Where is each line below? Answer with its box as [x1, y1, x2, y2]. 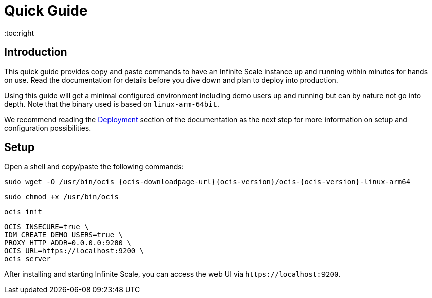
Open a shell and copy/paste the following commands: [4, 162, 184, 171]
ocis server [4, 255, 51, 263]
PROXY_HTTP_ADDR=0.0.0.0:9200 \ [4, 239, 131, 247]
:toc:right [4, 28, 34, 37]
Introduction [4, 46, 67, 59]
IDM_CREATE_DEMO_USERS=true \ [4, 231, 123, 239]
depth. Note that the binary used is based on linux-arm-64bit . [4, 99, 219, 108]
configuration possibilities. [4, 123, 91, 132]
